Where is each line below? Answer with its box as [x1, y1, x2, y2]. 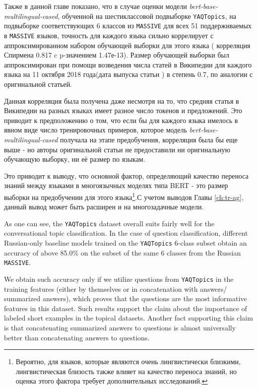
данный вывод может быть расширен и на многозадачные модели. [4, 201, 204, 212]
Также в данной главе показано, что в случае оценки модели [4, 1, 187, 11]
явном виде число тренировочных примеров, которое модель [4, 125, 187, 135]
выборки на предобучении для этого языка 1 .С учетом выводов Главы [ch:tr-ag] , [4, 190, 244, 202]
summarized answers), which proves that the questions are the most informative [4, 293, 247, 304]
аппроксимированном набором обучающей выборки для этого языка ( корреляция [4, 40, 251, 50]
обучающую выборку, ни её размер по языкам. [4, 154, 145, 164]
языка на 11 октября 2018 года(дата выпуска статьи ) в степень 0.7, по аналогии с [4, 69, 253, 79]
